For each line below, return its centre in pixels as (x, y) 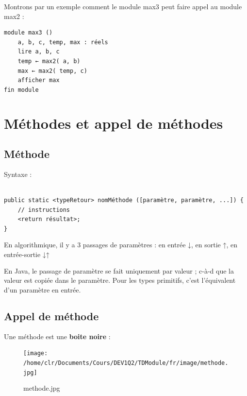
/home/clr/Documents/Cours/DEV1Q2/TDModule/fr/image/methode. (126, 363)
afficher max (39, 80)
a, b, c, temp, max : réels (63, 42)
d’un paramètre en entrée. (42, 289)
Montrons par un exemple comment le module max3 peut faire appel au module (123, 6)
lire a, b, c (39, 52)
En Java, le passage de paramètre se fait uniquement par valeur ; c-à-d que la (119, 270)
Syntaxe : (18, 174)
